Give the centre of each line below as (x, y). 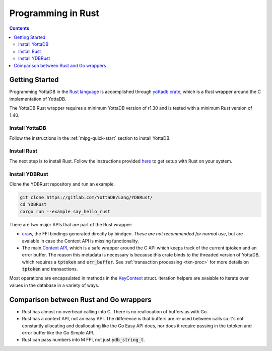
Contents (19, 28)
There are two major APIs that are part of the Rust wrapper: (71, 224)
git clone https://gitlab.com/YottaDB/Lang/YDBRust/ (86, 197)
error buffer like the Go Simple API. (58, 332)
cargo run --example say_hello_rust (65, 211)
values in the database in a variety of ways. (54, 285)
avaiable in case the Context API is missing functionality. (81, 241)
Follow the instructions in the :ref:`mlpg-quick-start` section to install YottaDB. (90, 138)
